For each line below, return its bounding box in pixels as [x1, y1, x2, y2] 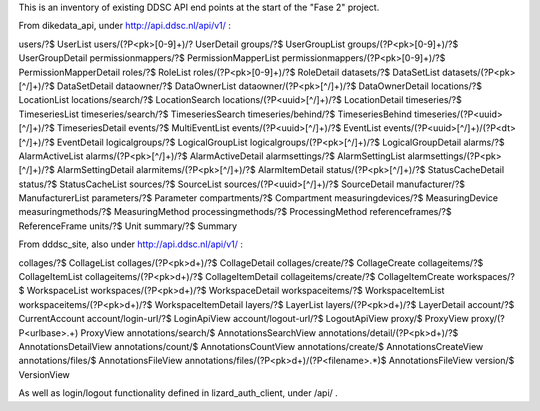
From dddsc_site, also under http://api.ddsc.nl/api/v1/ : [18, 238, 244, 250]
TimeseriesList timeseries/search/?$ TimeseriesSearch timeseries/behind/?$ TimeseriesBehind [18, 108, 412, 120]
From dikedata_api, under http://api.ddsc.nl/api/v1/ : [18, 20, 232, 32]
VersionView [18, 368, 70, 380]
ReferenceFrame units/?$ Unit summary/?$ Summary [18, 220, 238, 232]
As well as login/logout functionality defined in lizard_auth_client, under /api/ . [18, 387, 339, 399]
